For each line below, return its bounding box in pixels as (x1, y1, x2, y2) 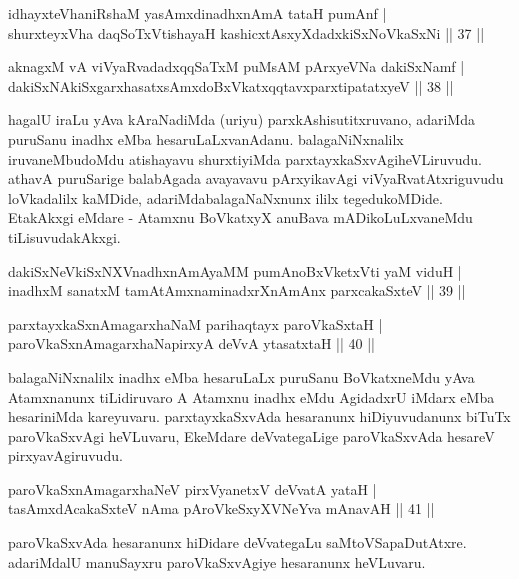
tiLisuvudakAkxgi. (8, 226, 121, 247)
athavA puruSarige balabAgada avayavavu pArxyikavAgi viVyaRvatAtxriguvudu (8, 168, 504, 189)
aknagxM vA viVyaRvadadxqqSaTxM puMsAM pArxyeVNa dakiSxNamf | (8, 56, 465, 77)
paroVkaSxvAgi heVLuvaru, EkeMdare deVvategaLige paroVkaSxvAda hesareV (8, 425, 495, 446)
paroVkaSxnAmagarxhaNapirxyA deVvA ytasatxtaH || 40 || (8, 333, 375, 354)
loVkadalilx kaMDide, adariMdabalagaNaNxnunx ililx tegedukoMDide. (8, 187, 443, 208)
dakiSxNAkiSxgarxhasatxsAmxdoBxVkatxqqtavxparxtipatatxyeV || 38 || (8, 75, 454, 96)
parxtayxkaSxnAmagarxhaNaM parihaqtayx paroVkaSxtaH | (8, 313, 383, 334)
